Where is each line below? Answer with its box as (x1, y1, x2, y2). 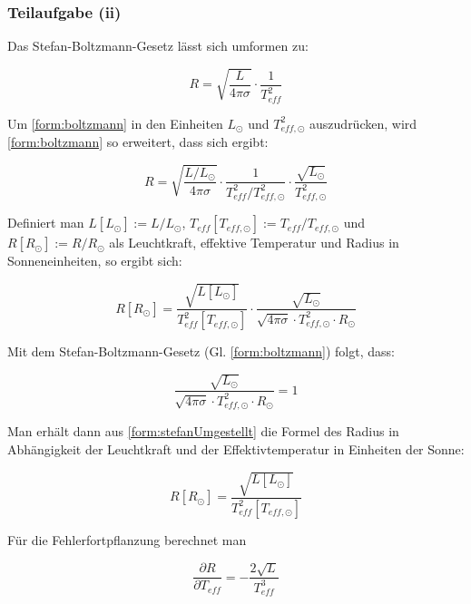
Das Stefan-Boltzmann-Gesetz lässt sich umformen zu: (7, 36, 309, 55)
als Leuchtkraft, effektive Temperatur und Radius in (109, 233, 399, 252)
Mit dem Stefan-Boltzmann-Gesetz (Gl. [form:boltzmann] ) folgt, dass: (7, 342, 395, 361)
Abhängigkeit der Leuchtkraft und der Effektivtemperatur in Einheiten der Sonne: (7, 439, 465, 458)
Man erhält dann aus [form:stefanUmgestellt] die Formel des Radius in (7, 422, 399, 441)
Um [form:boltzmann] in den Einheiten (7, 113, 223, 132)
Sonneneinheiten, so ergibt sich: (7, 251, 182, 270)
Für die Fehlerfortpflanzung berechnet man (7, 530, 247, 549)
